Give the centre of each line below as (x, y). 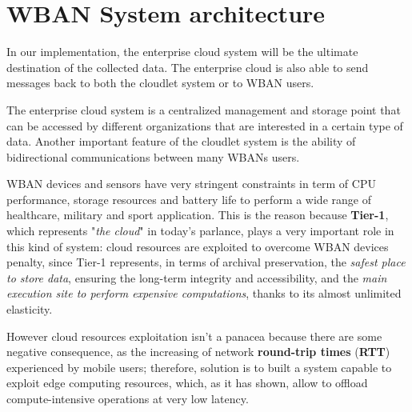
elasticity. (30, 309)
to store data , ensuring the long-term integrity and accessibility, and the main (197, 277)
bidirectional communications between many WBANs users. (153, 156)
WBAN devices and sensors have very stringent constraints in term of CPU (191, 184)
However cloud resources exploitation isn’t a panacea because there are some (194, 336)
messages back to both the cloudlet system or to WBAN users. (160, 83)
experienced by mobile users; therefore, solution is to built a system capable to (199, 367)
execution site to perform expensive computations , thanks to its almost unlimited (204, 293)
